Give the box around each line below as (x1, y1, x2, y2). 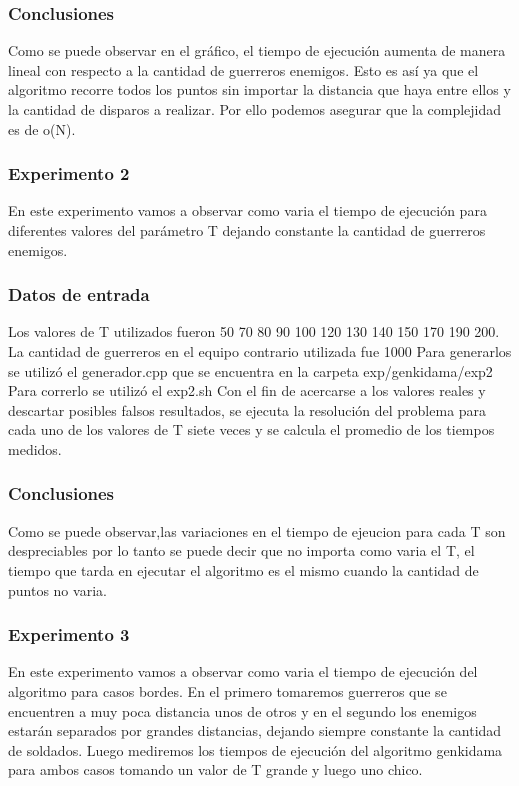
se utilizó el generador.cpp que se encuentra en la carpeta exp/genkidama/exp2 (8, 360, 493, 381)
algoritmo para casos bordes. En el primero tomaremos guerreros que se (8, 680, 447, 701)
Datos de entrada (8, 282, 150, 307)
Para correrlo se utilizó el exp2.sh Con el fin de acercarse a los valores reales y (8, 380, 486, 401)
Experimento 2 (8, 161, 130, 186)
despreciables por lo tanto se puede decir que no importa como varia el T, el (8, 540, 475, 561)
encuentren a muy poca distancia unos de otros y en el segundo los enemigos (8, 700, 477, 721)
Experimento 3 (8, 622, 130, 647)
